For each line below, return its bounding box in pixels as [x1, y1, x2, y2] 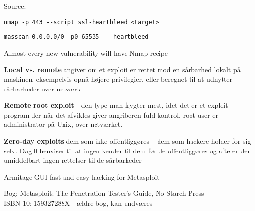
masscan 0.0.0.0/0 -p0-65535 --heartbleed [4, 33, 149, 41]
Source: [4, 1, 26, 11]
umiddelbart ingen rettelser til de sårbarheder [4, 155, 142, 165]
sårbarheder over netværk [4, 83, 81, 93]
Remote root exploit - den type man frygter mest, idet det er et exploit [4, 100, 228, 110]
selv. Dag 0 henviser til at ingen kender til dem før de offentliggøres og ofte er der [4, 145, 250, 155]
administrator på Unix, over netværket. [4, 119, 123, 129]
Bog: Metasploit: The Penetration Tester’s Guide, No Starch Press [4, 188, 204, 198]
